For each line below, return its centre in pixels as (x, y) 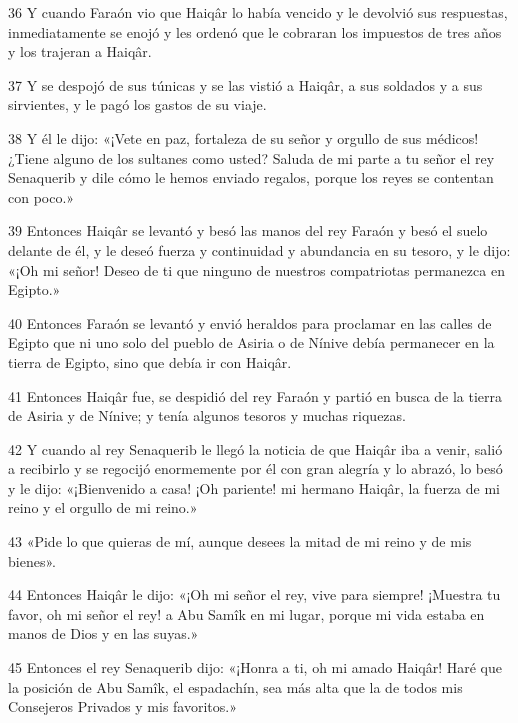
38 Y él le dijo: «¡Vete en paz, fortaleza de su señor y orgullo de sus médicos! (243, 137)
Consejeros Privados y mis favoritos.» (122, 706)
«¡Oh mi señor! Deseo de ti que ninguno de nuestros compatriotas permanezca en (256, 269)
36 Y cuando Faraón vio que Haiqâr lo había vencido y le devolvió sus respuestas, (258, 12)
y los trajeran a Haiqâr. (80, 51)
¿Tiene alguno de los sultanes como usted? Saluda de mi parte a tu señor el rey (251, 157)
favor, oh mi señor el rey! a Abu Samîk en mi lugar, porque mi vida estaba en (246, 613)
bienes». (32, 560)
